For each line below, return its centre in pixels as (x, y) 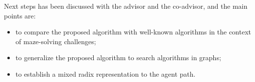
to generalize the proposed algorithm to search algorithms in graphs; (118, 57)
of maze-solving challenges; (56, 41)
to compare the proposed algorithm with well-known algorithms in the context (133, 32)
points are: (20, 15)
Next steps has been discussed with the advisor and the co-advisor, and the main (126, 6)
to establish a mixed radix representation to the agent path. (105, 74)
